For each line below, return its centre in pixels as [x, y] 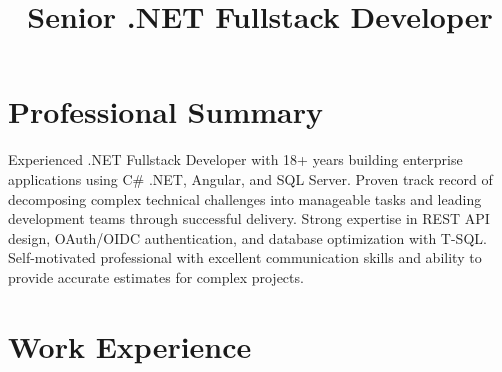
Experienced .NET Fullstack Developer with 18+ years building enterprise [235, 159]
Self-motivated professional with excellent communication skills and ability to [245, 257]
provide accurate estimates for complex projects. [156, 276]
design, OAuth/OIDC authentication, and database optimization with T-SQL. [247, 237]
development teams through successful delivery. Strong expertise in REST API [249, 218]
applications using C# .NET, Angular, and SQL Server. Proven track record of [250, 178]
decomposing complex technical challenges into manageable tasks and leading [245, 198]
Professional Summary [165, 111]
